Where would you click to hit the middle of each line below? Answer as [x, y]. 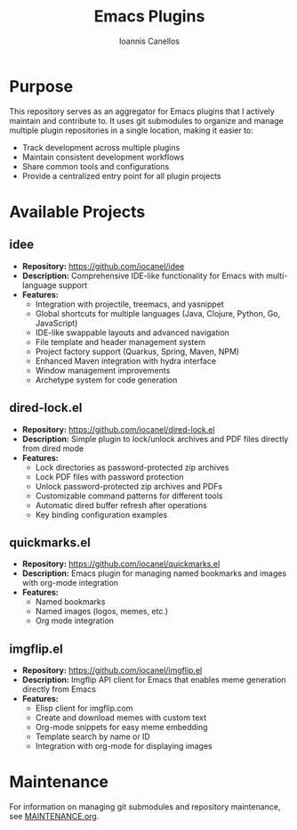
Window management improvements [103, 370]
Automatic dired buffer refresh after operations [121, 505]
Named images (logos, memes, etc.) [102, 612]
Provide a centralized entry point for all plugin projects [121, 176]
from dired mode [53, 448]
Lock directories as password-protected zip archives [132, 467]
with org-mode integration [70, 583]
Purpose [41, 86]
